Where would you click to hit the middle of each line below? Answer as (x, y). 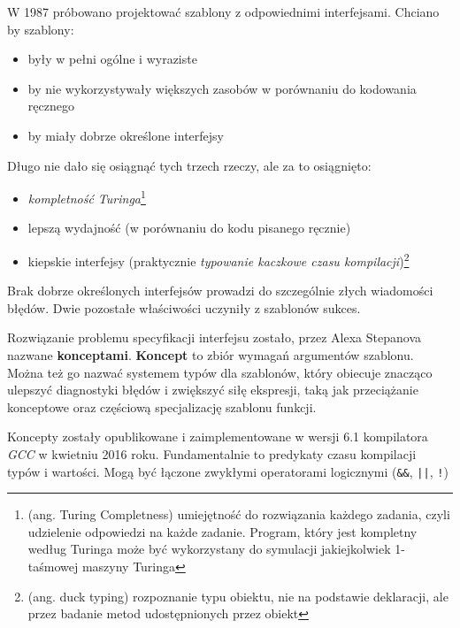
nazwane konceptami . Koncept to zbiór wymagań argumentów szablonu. (211, 355)
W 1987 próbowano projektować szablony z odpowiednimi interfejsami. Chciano (223, 11)
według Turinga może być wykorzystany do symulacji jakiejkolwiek (209, 549)
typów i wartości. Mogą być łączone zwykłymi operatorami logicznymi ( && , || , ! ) (228, 471)
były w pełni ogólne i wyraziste (112, 59)
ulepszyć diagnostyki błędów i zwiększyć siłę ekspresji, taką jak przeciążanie (213, 390)
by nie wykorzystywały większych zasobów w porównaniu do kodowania (222, 88)
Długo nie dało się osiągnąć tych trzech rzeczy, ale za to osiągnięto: (189, 165)
